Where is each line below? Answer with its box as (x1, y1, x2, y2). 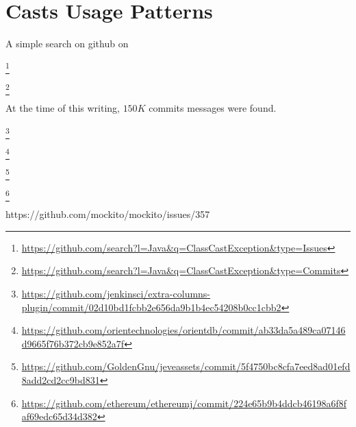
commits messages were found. (149, 101, 277, 115)
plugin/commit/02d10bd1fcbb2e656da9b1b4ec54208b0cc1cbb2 (21, 300, 281, 314)
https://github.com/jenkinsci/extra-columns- (21, 286, 211, 301)
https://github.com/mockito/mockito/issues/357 (5, 207, 210, 221)
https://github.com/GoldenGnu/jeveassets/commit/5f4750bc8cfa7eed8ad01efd (21, 359, 351, 374)
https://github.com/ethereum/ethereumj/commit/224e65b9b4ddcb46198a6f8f (21, 395, 347, 410)
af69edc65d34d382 (21, 409, 97, 424)
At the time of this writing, (5, 101, 120, 115)
